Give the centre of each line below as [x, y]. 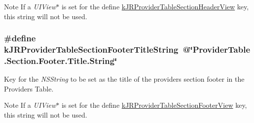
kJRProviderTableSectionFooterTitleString [91, 49]
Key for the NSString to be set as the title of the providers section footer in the [124, 79]
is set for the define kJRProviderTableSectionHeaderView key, [155, 6]
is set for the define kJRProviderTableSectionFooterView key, [154, 105]
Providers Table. [29, 88]
